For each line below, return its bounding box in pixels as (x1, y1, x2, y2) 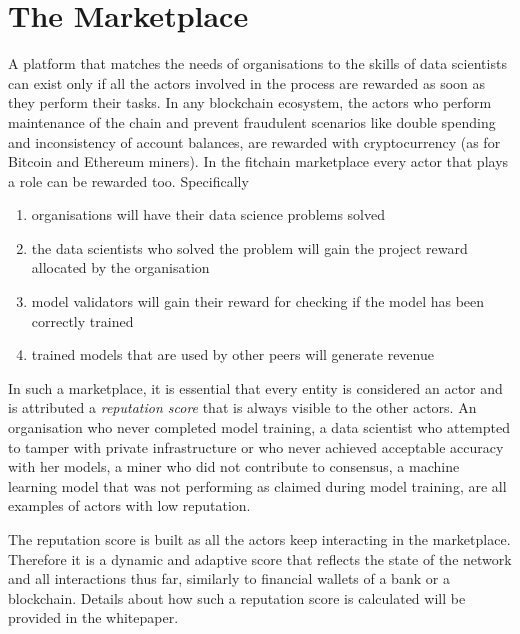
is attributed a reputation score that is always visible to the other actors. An (8, 397, 477, 418)
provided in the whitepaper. (8, 607, 179, 628)
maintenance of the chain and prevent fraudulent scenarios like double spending (8, 111, 496, 132)
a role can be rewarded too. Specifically (8, 170, 249, 191)
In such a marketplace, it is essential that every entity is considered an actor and (8, 377, 503, 398)
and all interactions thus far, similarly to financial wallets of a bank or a (8, 568, 450, 589)
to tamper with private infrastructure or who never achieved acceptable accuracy (8, 436, 504, 457)
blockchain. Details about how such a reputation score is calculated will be (8, 587, 466, 608)
